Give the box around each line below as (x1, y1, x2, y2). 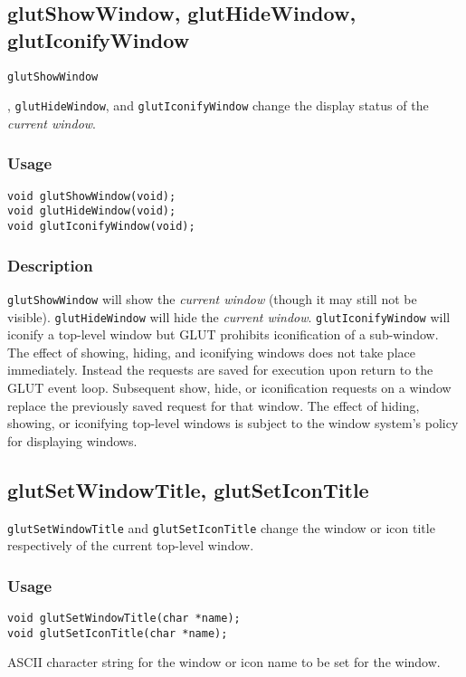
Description (7, 253, 93, 276)
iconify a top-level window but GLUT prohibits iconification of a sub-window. (7, 325, 439, 344)
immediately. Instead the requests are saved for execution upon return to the (7, 360, 433, 379)
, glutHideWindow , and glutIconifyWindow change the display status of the (7, 96, 429, 115)
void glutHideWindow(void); (7, 205, 176, 218)
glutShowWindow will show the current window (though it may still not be (7, 289, 417, 308)
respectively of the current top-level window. (7, 536, 254, 555)
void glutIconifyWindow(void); (7, 220, 195, 234)
